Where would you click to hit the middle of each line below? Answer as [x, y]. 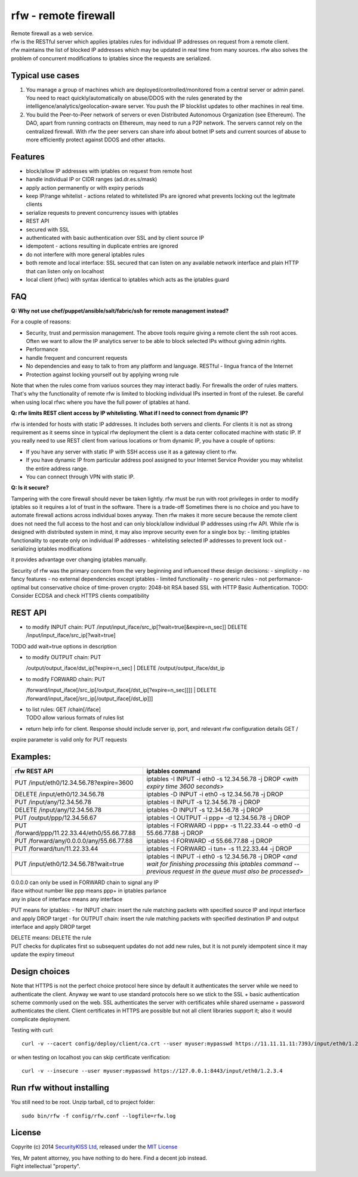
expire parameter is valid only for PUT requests [69, 740]
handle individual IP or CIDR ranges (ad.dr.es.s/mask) [92, 180]
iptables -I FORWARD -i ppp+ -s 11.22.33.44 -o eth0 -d [223, 826]
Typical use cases [45, 75]
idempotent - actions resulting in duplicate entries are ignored [102, 246]
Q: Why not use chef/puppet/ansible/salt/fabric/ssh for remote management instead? [120, 311]
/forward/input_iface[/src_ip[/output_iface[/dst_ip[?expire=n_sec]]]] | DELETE [121, 690]
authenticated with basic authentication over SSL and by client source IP [115, 238]
